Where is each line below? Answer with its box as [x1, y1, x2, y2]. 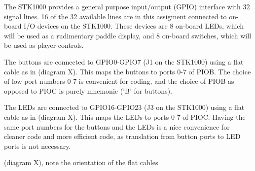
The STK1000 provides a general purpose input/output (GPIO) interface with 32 [4, 1, 250, 11]
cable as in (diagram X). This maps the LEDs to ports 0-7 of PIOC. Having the [4, 111, 246, 122]
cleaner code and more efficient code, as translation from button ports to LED [4, 131, 241, 141]
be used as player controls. [4, 40, 84, 50]
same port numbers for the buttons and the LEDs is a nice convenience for [4, 121, 230, 132]
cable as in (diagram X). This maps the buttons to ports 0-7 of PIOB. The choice [4, 66, 251, 76]
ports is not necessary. [4, 140, 71, 151]
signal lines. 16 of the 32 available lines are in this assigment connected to [4, 11, 227, 21]
